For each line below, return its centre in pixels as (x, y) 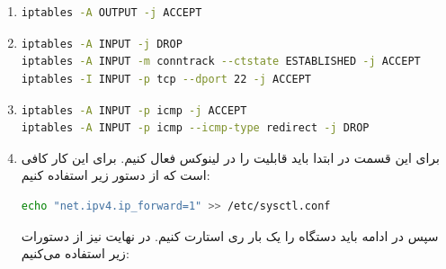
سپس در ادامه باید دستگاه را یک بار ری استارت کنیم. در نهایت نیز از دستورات (230, 235)
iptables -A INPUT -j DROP (102, 44)
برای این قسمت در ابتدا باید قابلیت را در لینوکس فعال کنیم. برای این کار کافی (230, 157)
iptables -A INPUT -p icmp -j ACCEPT (134, 110)
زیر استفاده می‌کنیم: (75, 253)
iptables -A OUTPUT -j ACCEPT (111, 13)
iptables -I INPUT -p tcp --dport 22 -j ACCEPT (166, 79)
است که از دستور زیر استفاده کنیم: (116, 175)
